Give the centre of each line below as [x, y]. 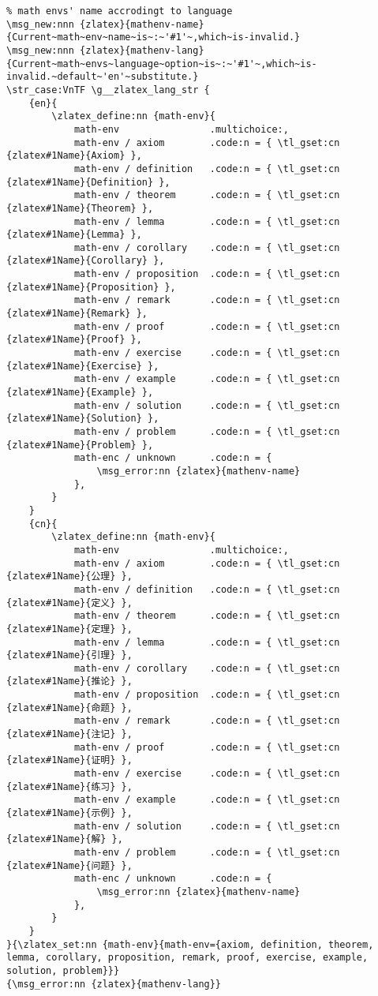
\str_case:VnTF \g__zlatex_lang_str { [108, 90]
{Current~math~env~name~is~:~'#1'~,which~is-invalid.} [153, 37]
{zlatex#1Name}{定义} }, [69, 603]
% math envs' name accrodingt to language [120, 11]
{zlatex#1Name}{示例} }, [69, 813]
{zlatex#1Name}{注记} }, [69, 734]
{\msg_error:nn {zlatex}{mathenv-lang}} [114, 984]
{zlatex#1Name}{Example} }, [80, 393]
